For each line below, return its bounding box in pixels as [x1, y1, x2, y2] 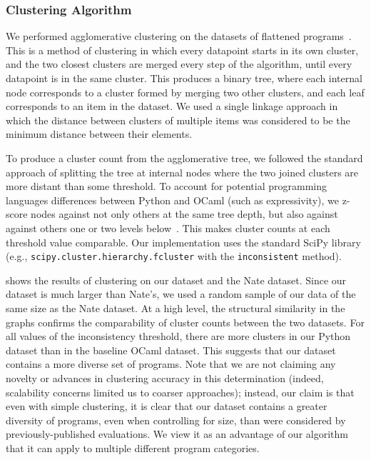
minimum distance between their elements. [6, 126, 193, 141]
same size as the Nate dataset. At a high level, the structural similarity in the [6, 300, 345, 315]
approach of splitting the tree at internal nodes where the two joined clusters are [6, 164, 359, 179]
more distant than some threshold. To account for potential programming [6, 179, 327, 194]
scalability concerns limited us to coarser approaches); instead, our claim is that [6, 384, 355, 399]
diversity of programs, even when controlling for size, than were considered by [6, 412, 346, 427]
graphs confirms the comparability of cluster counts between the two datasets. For [6, 314, 365, 329]
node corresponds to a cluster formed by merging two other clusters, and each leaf [6, 84, 365, 99]
